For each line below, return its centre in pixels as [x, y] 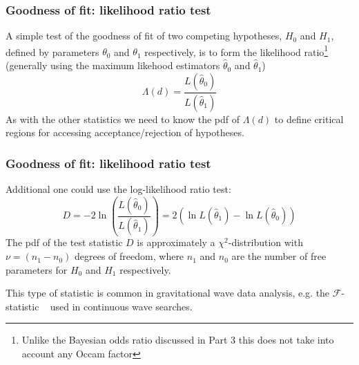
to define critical [309, 119]
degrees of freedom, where [129, 256]
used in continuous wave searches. [121, 306]
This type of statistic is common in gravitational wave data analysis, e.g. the [168, 293]
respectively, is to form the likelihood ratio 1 [236, 50]
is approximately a [176, 242]
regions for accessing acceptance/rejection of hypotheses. [125, 132]
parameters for [37, 269]
